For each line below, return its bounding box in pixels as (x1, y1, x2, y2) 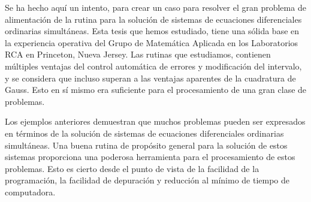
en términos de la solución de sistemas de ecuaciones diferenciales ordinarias (5, 126, 284, 139)
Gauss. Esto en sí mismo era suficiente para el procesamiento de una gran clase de (5, 83, 307, 96)
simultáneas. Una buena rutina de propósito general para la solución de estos (5, 138, 288, 151)
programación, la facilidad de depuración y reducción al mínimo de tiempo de (5, 174, 290, 186)
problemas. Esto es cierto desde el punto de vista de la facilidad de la (5, 162, 259, 174)
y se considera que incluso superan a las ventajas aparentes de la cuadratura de (5, 71, 296, 84)
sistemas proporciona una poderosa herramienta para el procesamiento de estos (5, 150, 295, 163)
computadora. (5, 185, 56, 198)
